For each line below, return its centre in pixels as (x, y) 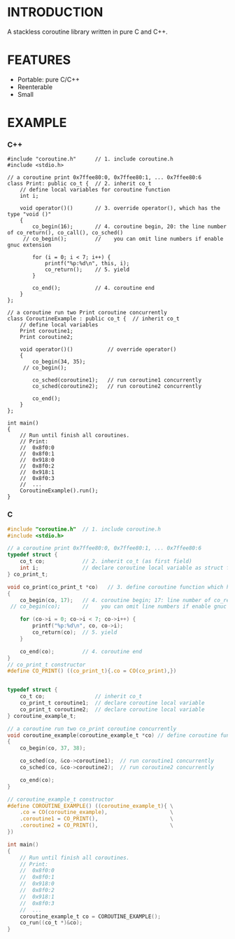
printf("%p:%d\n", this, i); (87, 264)
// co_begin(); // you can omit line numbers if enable (123, 239)
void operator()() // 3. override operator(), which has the (120, 208)
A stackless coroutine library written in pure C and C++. (87, 32)
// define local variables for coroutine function (95, 190)
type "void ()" (29, 215)
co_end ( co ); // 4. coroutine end (81, 651)
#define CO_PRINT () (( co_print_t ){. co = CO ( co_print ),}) (92, 671)
